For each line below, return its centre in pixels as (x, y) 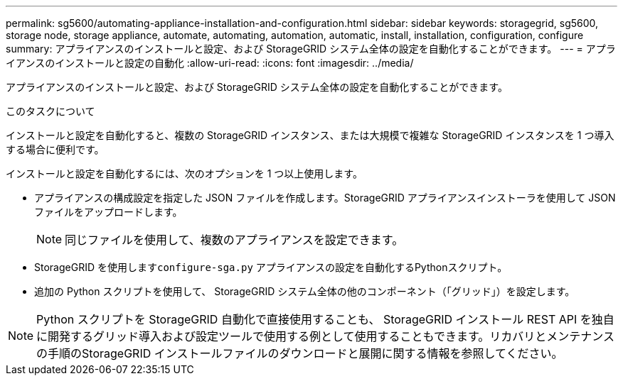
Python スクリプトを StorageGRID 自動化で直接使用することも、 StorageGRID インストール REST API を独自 (325, 319)
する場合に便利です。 (55, 149)
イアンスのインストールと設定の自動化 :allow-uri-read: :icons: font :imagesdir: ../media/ (210, 63)
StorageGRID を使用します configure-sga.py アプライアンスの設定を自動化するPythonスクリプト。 (271, 267)
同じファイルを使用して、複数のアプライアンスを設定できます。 (234, 240)
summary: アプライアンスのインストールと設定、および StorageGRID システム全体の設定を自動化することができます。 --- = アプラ (311, 49)
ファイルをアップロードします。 (108, 212)
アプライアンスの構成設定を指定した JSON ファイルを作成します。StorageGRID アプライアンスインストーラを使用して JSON (325, 198)
